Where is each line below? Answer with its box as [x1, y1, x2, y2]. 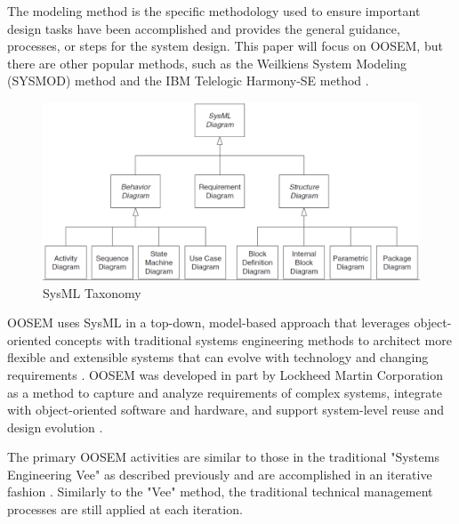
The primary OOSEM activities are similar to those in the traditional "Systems [7, 447, 439, 466]
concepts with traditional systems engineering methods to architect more [55, 330, 452, 349]
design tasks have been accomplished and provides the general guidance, [7, 19, 400, 37]
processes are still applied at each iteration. [7, 500, 243, 519]
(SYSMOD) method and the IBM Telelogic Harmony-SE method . [7, 71, 369, 90]
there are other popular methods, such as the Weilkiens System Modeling [7, 53, 407, 72]
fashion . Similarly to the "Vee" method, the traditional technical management [7, 482, 433, 501]
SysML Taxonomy [43, 283, 141, 302]
